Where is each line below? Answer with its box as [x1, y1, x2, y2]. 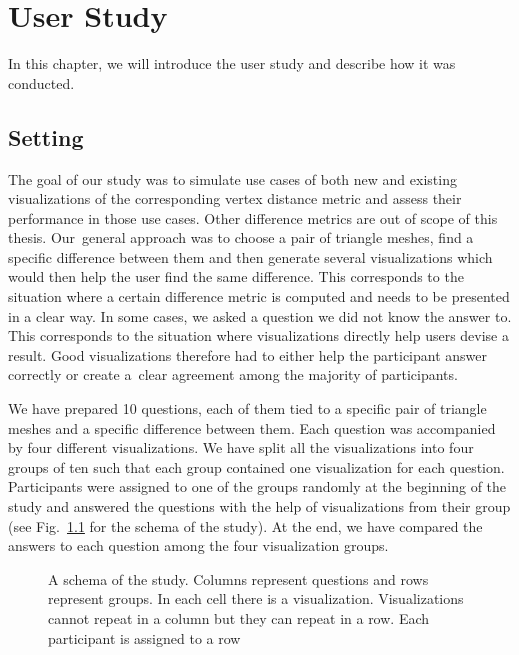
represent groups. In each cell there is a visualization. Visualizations [48, 588, 464, 609]
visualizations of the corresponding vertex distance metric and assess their [8, 188, 462, 209]
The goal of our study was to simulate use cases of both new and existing [8, 168, 457, 189]
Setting [8, 121, 84, 152]
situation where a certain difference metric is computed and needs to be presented [8, 286, 510, 307]
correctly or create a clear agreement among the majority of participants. [8, 364, 458, 385]
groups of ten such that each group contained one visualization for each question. [8, 456, 505, 477]
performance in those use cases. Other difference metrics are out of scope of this [8, 207, 498, 228]
